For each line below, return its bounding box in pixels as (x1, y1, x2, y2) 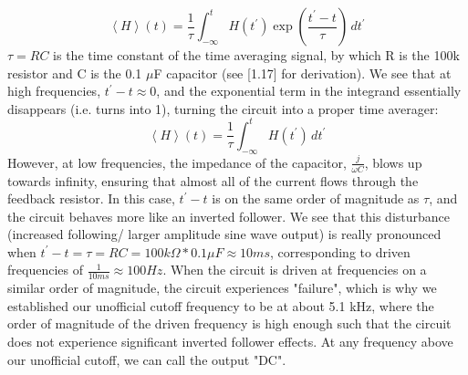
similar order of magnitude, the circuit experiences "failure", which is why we (7, 278, 437, 297)
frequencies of (7, 260, 83, 279)
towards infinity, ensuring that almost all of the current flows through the (7, 171, 419, 190)
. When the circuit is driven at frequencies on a (162, 260, 427, 279)
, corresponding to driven (269, 242, 411, 261)
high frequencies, (7, 81, 101, 100)
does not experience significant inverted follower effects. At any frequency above (7, 332, 453, 351)
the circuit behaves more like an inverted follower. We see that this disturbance (7, 206, 451, 225)
